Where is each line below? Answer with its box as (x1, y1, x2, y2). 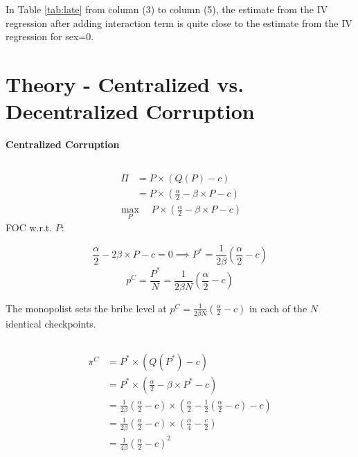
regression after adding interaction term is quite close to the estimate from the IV (6, 15, 352, 30)
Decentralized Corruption (6, 97, 255, 125)
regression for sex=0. (6, 29, 94, 44)
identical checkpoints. (6, 316, 96, 330)
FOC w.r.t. (6, 220, 53, 235)
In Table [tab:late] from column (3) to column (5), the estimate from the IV (6, 2, 328, 16)
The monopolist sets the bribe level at (6, 301, 167, 315)
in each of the (249, 301, 307, 315)
